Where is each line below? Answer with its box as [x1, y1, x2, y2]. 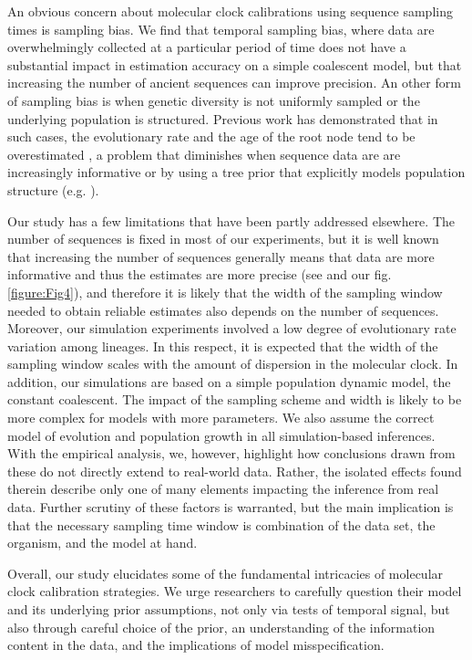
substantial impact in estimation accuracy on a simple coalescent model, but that [7, 55, 462, 74]
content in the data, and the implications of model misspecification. [7, 635, 385, 655]
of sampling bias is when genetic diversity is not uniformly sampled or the [7, 90, 420, 110]
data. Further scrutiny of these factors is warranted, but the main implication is [7, 498, 454, 517]
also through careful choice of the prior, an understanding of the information [7, 617, 436, 636]
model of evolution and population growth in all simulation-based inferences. [7, 425, 436, 445]
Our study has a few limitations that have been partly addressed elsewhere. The [7, 211, 455, 230]
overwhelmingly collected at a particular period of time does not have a [7, 37, 406, 57]
